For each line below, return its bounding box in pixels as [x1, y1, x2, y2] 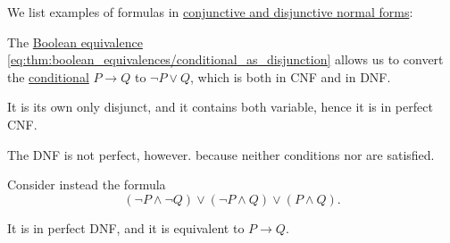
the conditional [7, 67, 89, 86]
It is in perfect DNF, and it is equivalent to [7, 218, 245, 237]
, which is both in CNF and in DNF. [190, 67, 391, 86]
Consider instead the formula [7, 175, 166, 194]
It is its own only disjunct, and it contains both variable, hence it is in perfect [7, 97, 433, 116]
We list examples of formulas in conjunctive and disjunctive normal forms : [7, 3, 413, 21]
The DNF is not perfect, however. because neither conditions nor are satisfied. [7, 145, 435, 163]
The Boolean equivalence [7, 32, 143, 51]
